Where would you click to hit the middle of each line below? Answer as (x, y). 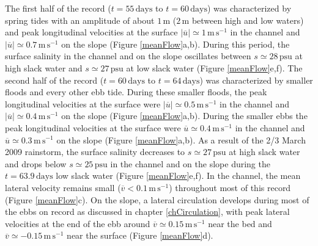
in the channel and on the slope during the (190, 163)
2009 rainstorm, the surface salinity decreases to (95, 152)
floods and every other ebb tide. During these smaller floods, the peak (136, 92)
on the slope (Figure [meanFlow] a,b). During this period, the (176, 44)
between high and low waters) (248, 20)
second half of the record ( (54, 80)
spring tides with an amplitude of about (80, 20)
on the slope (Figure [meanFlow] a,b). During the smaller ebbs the (184, 116)
